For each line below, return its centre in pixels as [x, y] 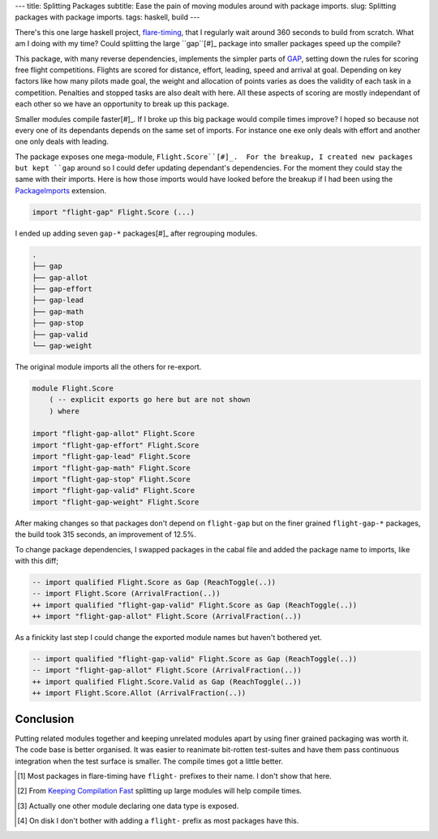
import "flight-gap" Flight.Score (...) [113, 212]
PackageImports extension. [61, 190]
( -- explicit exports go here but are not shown [150, 400]
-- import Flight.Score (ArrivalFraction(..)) [126, 594]
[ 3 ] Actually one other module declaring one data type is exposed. [128, 806]
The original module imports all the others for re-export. [108, 366]
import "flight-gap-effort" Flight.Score [116, 445]
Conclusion [45, 719]
